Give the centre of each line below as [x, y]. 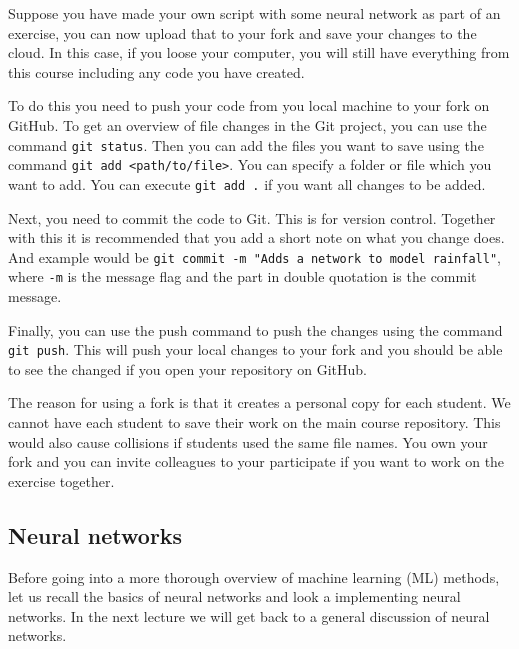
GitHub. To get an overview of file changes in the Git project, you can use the [247, 124]
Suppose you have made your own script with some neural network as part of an [254, 13]
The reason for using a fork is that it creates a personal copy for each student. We [259, 402]
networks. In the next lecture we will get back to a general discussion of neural [249, 615]
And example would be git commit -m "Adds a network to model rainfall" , [254, 256]
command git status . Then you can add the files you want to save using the [246, 144]
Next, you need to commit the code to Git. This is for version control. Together [252, 217]
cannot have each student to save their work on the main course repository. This [254, 422]
